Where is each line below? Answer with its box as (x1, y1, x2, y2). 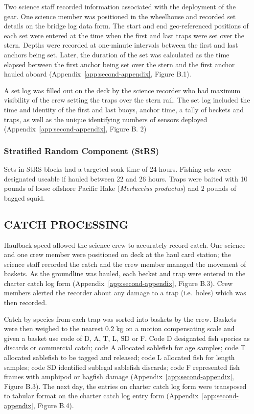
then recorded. (4, 297, 47, 308)
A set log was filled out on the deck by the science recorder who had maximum (4, 85, 241, 95)
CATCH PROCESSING (4, 216, 129, 232)
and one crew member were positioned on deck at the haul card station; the (4, 249, 231, 259)
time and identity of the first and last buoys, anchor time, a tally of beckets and (4, 104, 244, 114)
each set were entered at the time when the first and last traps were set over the (4, 30, 244, 40)
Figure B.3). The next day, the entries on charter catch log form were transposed (4, 381, 247, 391)
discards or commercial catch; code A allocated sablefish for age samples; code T (4, 342, 246, 353)
